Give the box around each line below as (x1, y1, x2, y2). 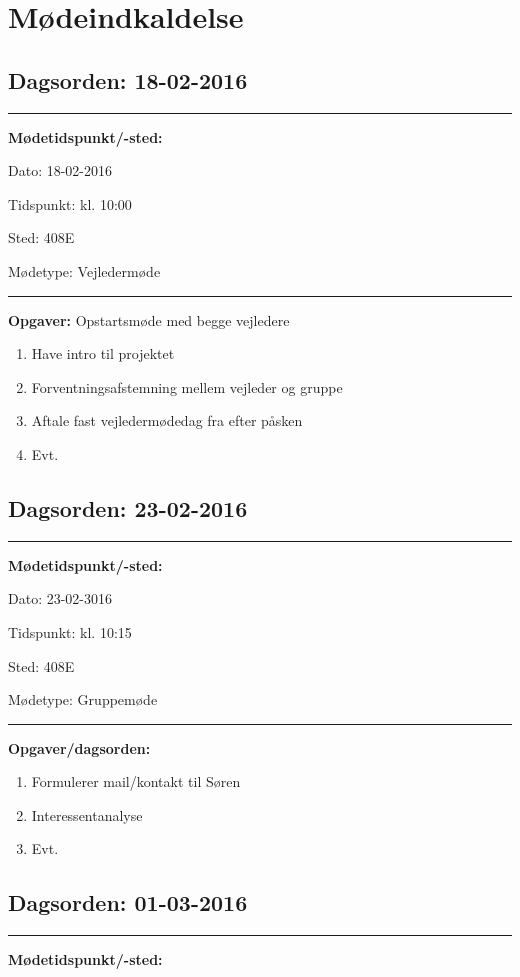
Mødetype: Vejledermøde (8, 260, 161, 281)
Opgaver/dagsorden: (8, 737, 151, 758)
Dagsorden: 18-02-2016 (8, 64, 248, 95)
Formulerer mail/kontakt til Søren (31, 771, 241, 792)
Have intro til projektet (31, 343, 175, 364)
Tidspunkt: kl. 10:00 (8, 193, 132, 214)
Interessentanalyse (31, 804, 143, 825)
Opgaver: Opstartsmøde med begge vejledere (8, 309, 290, 330)
